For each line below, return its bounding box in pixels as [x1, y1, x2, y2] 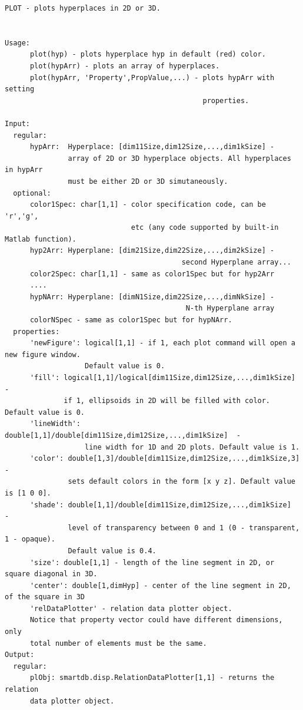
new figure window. [5, 350, 81, 359]
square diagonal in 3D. [5, 570, 98, 579]
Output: [5, 650, 35, 659]
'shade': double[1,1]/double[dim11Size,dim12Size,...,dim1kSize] [29, 500, 291, 509]
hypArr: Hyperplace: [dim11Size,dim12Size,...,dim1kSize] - [29, 143, 275, 151]
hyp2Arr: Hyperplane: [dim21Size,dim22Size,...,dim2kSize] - [29, 246, 275, 255]
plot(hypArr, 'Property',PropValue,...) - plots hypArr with [29, 73, 275, 82]
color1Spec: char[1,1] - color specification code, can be [29, 200, 266, 209]
